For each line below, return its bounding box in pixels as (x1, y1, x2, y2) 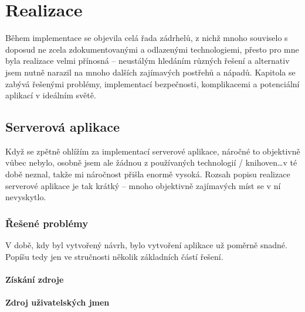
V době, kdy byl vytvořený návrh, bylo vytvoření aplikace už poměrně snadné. (5, 239, 287, 251)
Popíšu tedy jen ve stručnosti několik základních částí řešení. (5, 250, 223, 262)
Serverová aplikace (5, 118, 120, 136)
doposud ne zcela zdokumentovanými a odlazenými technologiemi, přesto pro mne (5, 43, 299, 55)
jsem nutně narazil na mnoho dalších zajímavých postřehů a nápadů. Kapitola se (5, 66, 296, 78)
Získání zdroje (5, 273, 64, 285)
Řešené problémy (5, 215, 89, 230)
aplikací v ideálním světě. (5, 89, 96, 101)
